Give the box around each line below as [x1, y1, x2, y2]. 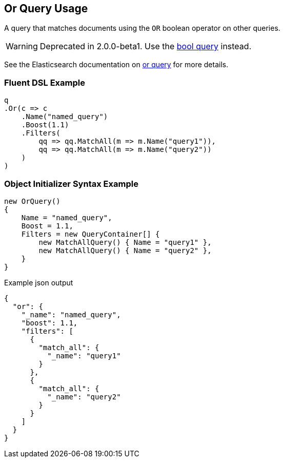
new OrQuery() [4, 197, 60, 205]
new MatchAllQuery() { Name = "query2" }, [38, 246, 212, 255]
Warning [6, 41, 38, 52]
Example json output [4, 278, 73, 287]
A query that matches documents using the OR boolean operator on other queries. [4, 24, 280, 33]
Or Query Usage [4, 2, 88, 15]
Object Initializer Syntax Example [4, 178, 138, 189]
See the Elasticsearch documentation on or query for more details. [4, 60, 229, 69]
